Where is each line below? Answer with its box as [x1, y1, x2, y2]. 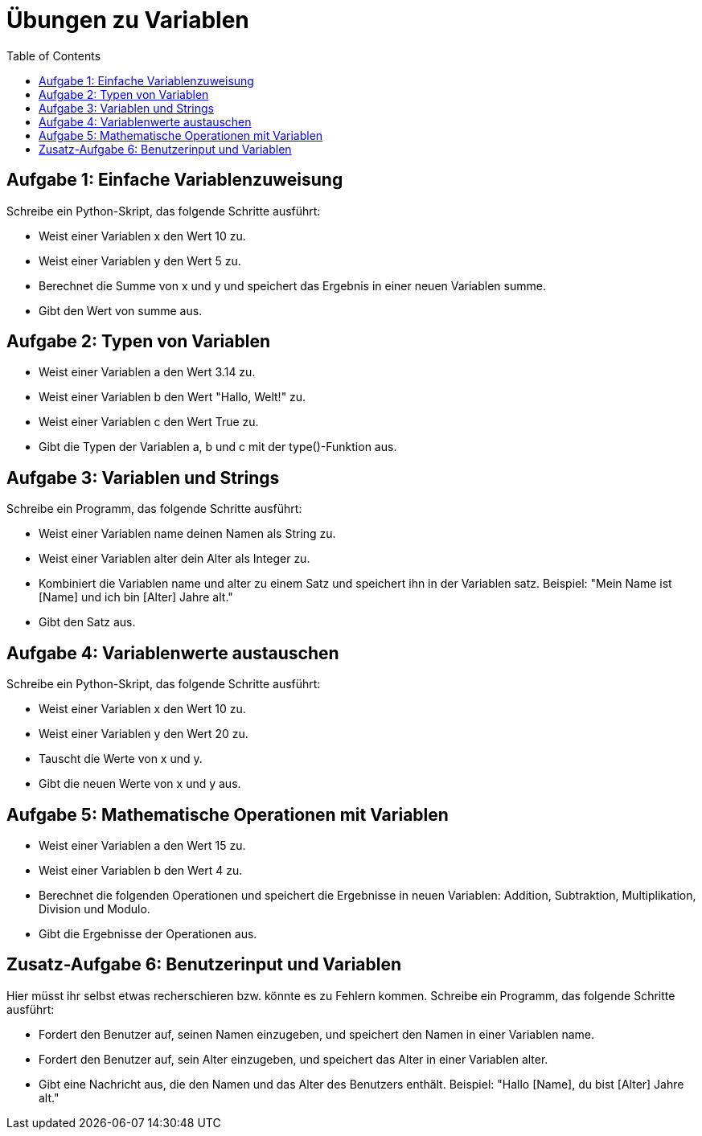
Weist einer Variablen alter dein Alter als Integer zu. [39, 552, 310, 566]
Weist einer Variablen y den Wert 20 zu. [39, 727, 248, 741]
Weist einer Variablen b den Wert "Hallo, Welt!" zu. [39, 390, 306, 404]
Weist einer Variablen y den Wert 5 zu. [39, 253, 241, 268]
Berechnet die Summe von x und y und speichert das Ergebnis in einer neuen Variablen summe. [39, 278, 546, 293]
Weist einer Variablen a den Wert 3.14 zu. [39, 365, 256, 379]
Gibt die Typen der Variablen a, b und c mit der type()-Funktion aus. [39, 440, 397, 454]
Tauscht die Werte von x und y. [39, 752, 203, 766]
